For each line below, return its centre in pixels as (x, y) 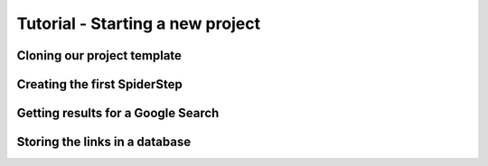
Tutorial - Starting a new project (139, 23)
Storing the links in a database (104, 142)
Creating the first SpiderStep (99, 84)
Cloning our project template (99, 55)
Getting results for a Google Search (118, 113)
